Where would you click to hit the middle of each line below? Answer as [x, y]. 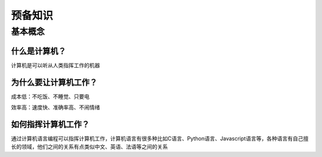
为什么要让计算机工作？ [54, 82]
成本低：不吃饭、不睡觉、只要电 [50, 96]
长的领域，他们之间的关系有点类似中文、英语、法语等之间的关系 [89, 147]
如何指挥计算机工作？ [50, 124]
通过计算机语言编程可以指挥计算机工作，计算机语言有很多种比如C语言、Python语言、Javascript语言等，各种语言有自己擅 [160, 138]
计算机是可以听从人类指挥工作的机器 [55, 65]
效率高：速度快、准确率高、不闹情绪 [55, 108]
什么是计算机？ [38, 51]
